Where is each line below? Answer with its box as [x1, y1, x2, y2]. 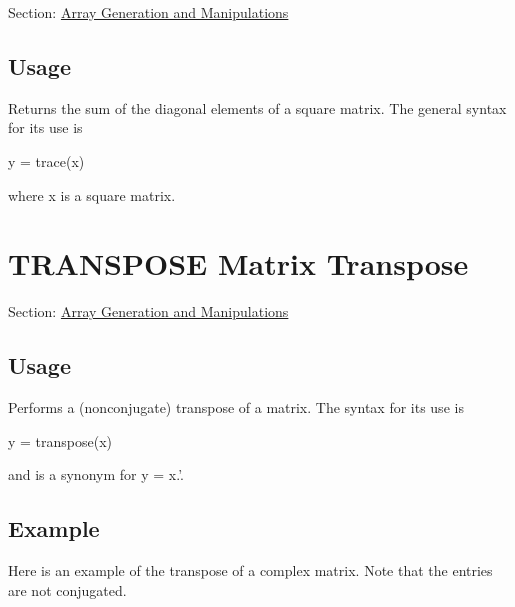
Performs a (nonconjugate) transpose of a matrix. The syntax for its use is [8, 397, 464, 418]
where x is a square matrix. [8, 184, 176, 205]
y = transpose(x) [8, 430, 113, 451]
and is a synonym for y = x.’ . [8, 464, 185, 485]
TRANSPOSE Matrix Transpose [8, 243, 469, 284]
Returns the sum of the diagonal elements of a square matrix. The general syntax [8, 97, 507, 118]
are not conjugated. [8, 579, 127, 600]
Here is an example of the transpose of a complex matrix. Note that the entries [8, 560, 493, 581]
